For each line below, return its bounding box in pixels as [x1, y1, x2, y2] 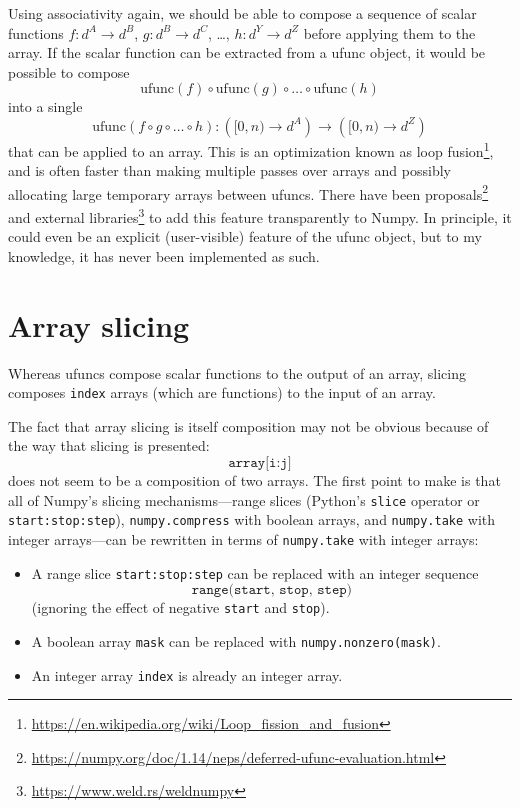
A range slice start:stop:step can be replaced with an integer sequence [31, 562, 479, 583]
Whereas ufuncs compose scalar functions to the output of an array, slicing [8, 362, 466, 383]
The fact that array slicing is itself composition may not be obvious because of [8, 415, 489, 436]
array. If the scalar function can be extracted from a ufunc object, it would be [8, 42, 486, 63]
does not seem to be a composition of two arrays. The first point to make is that [8, 470, 501, 491]
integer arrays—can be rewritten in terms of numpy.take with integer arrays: [8, 528, 479, 549]
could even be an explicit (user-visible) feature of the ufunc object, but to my [8, 226, 482, 247]
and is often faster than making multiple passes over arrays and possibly [8, 160, 451, 181]
